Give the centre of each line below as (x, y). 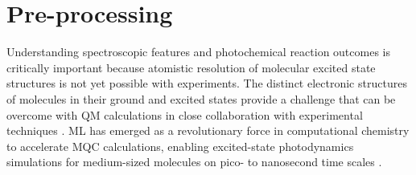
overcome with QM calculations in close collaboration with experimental (185, 114)
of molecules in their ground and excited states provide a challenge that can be (201, 98)
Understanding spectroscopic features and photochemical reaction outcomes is (198, 52)
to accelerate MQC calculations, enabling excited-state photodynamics (180, 146)
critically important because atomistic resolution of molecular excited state (191, 67)
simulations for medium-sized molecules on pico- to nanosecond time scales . (194, 162)
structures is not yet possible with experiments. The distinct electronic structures (207, 83)
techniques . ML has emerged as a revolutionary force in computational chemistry (208, 130)
